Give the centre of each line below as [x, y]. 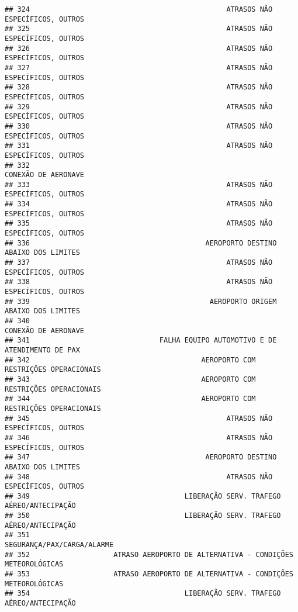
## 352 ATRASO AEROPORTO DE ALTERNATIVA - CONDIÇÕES [149, 554]
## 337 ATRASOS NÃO [139, 263]
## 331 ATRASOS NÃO [139, 146]
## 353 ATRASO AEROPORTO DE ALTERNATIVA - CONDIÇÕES [149, 574]
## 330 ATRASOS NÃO [139, 126]
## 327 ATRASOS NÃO [139, 68]
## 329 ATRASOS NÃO [139, 107]
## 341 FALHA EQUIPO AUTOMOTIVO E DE [141, 340]
